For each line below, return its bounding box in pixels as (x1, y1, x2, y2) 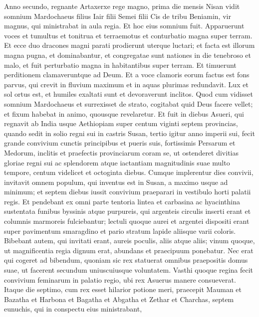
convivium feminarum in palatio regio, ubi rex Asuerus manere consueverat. (4, 274, 236, 285)
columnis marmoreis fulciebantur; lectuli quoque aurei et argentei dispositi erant (4, 216, 250, 226)
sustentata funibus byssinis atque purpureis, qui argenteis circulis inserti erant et (4, 206, 251, 216)
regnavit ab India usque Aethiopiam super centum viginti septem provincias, (4, 118, 238, 129)
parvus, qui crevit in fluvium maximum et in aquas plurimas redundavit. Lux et (4, 79, 249, 89)
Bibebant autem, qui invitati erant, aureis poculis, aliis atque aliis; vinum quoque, (4, 235, 255, 246)
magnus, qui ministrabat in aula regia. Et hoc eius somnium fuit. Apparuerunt (4, 20, 245, 31)
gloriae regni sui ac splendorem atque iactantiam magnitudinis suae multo (4, 157, 230, 167)
